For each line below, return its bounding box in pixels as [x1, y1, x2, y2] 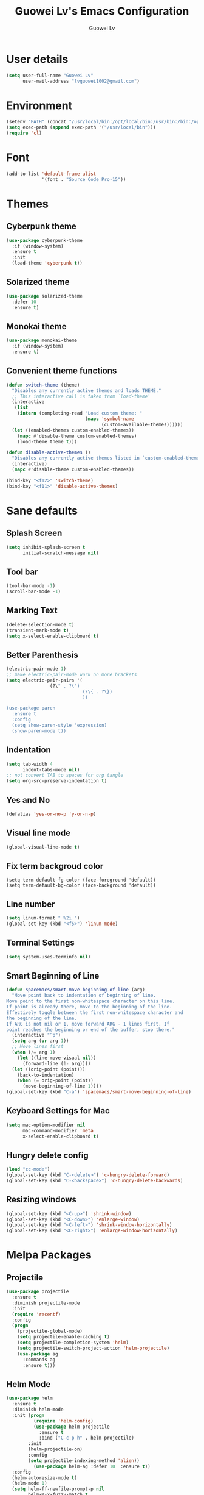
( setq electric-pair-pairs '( [6, 677, 83, 683]
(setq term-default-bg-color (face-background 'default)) [6, 882, 156, 888]
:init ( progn [12, 1412, 45, 1418]
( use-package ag [17, 1350, 59, 1357]
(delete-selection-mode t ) [6, 621, 75, 627]
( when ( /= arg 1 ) [12, 1049, 56, 1055]
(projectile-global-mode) [17, 1328, 83, 1335]
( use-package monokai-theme [6, 337, 78, 344]
